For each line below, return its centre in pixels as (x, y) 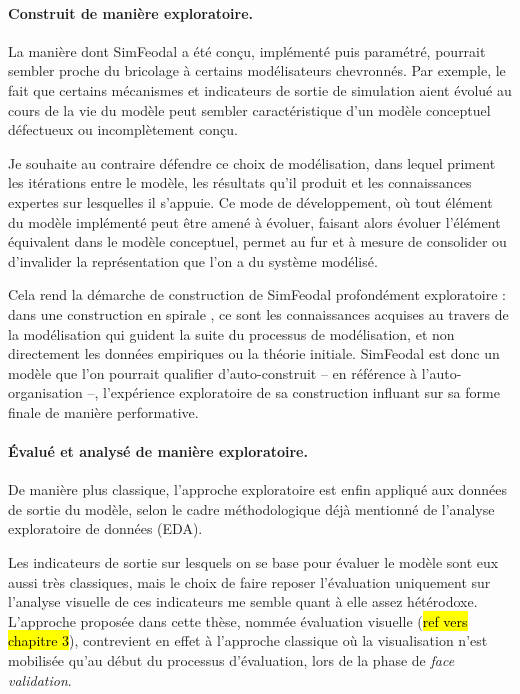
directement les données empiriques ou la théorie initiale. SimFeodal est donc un (254, 353)
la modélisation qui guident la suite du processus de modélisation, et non (231, 333)
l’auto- (441, 372)
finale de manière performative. (103, 411)
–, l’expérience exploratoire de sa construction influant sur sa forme (293, 392)
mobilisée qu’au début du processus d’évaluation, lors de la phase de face (231, 660)
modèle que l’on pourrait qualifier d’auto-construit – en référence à (213, 372)
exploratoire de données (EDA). (105, 528)
